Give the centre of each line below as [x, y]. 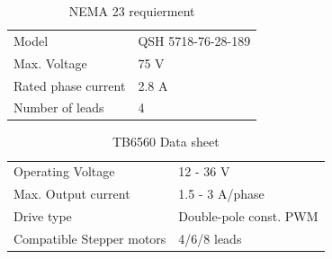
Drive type [43, 216]
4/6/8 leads [210, 238]
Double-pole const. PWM [248, 216]
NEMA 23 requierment [132, 11]
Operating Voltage [64, 171]
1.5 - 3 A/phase [221, 194]
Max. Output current [72, 194]
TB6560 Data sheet [166, 142]
